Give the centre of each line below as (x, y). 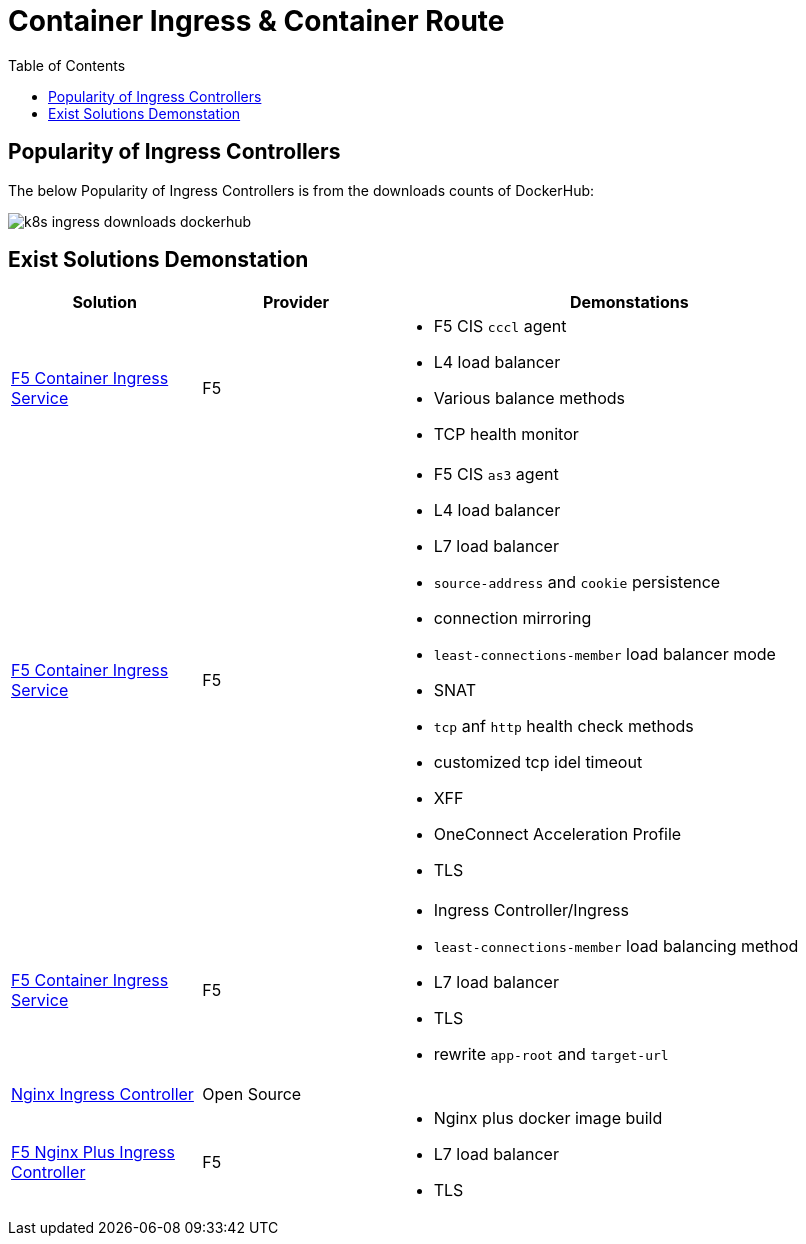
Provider (296, 302)
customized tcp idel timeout (538, 762)
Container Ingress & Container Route (256, 21)
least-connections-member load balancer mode (604, 654)
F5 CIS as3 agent (496, 474)
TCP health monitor (506, 434)
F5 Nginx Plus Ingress (93, 1152)
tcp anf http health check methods (563, 726)
